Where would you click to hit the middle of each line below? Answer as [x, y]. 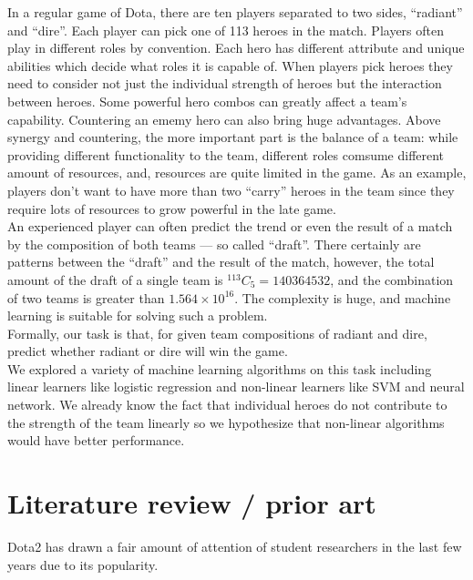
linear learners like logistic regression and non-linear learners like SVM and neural [236, 387]
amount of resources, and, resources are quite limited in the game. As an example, [237, 173]
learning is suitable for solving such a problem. [138, 315]
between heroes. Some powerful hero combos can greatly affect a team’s [207, 101]
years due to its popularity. [83, 564]
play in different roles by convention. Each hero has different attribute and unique [236, 48]
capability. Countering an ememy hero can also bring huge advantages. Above [224, 119]
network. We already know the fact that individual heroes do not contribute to [227, 405]
